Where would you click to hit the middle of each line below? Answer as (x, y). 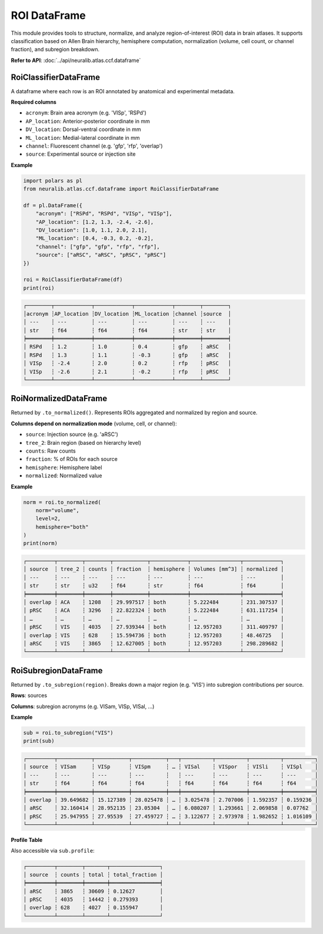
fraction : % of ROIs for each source (71, 459)
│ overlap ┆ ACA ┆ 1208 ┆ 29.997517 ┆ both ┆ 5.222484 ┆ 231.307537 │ (154, 602)
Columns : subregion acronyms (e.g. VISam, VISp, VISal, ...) (83, 706)
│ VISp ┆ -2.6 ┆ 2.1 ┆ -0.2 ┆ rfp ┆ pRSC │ (127, 371)
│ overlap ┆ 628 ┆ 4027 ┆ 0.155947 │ (93, 908)
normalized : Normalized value (64, 476)
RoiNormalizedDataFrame (59, 399)
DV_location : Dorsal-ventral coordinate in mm (83, 129)
